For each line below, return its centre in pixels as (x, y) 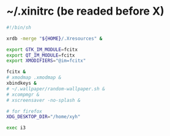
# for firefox (24, 111)
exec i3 (16, 128)
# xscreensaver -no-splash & (43, 100)
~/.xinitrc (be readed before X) (85, 11)
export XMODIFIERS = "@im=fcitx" (46, 61)
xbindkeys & (21, 84)
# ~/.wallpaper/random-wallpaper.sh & (56, 89)
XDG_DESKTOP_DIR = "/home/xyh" (43, 117)
